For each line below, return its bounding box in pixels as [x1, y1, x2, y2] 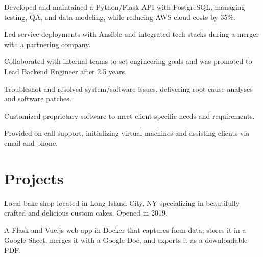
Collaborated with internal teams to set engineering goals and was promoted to [4, 56, 252, 67]
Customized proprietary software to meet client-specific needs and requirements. [4, 110, 255, 121]
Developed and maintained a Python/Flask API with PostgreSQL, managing [4, 2, 245, 12]
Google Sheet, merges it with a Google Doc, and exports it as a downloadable [4, 234, 248, 245]
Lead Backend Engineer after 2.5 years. [4, 66, 127, 76]
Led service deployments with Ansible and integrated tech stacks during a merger [4, 29, 259, 39]
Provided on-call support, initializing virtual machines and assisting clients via [4, 127, 250, 138]
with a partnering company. [4, 38, 91, 49]
